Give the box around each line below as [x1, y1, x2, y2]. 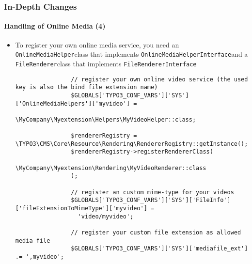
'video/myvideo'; [78, 213, 134, 220]
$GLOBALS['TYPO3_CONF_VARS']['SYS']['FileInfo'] [71, 197, 231, 204]
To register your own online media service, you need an [15, 39, 179, 49]
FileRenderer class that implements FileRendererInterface [15, 58, 197, 68]
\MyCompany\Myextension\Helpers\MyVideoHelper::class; [15, 116, 196, 123]
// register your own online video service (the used [71, 76, 248, 83]
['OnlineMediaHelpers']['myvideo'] [15, 100, 130, 107]
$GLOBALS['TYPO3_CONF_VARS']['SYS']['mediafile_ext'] [71, 245, 248, 252]
